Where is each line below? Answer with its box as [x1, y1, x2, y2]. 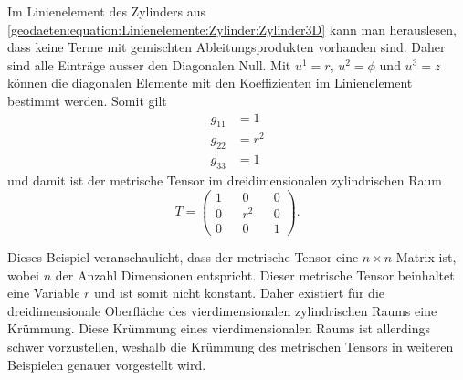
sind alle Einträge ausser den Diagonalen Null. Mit [7, 55, 291, 74]
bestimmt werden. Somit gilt [7, 90, 167, 110]
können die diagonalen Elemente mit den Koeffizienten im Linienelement [7, 73, 413, 92]
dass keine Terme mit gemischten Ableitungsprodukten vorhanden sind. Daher [7, 37, 446, 57]
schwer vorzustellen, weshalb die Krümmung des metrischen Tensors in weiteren [7, 336, 454, 355]
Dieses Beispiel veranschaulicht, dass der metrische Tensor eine [7, 247, 359, 266]
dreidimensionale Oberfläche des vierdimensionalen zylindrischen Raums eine [7, 301, 437, 320]
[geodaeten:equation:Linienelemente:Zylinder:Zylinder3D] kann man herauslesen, [7, 19, 457, 38]
